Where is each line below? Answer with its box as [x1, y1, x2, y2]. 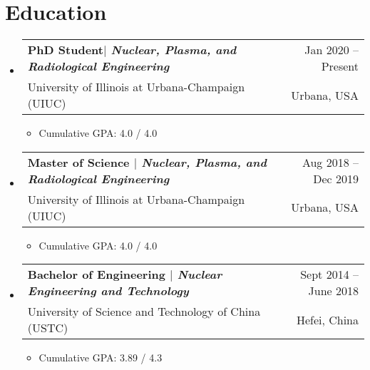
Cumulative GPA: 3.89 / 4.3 [38, 350, 163, 365]
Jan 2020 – [304, 41, 359, 58]
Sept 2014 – [300, 266, 359, 283]
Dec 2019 [313, 170, 359, 187]
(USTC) [27, 319, 68, 336]
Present [321, 58, 359, 75]
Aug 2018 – [302, 153, 359, 170]
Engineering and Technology [27, 282, 189, 299]
